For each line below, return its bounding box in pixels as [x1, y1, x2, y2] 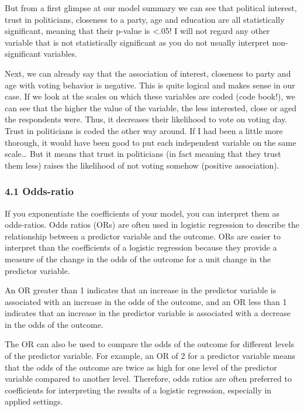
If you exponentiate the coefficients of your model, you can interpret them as [5, 207, 280, 219]
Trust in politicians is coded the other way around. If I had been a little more [5, 124, 283, 136]
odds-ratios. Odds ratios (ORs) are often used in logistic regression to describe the [5, 218, 300, 231]
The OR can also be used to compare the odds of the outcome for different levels [5, 338, 295, 350]
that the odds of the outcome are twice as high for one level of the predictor [5, 361, 277, 373]
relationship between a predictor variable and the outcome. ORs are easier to [5, 230, 281, 242]
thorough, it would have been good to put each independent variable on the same [5, 136, 296, 148]
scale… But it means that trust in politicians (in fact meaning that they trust [5, 148, 281, 160]
